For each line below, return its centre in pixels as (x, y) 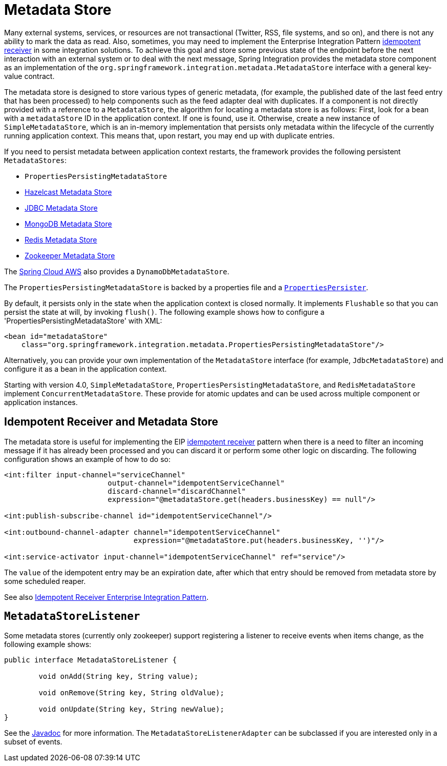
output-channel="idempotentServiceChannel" (196, 483)
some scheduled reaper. (45, 581)
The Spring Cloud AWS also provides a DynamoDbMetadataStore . (117, 271)
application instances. (41, 402)
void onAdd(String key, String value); (119, 677)
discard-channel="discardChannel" (177, 491)
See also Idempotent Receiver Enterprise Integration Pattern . (107, 597)
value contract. (29, 76)
